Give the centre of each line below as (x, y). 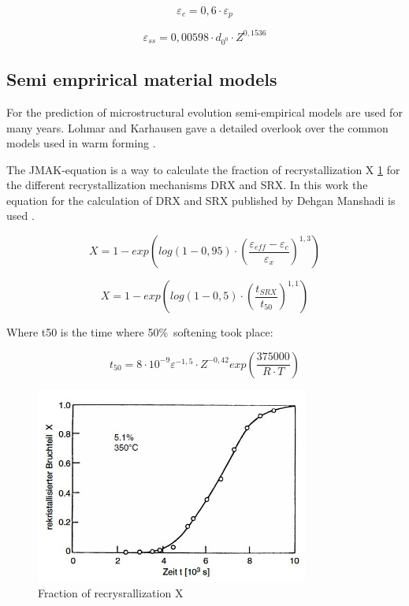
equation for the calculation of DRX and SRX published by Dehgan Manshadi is (201, 200)
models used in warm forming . (81, 143)
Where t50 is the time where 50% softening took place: (140, 332)
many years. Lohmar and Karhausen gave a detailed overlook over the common (197, 127)
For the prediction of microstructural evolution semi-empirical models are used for (204, 112)
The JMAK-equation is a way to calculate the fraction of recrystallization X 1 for (203, 169)
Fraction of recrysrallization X (111, 593)
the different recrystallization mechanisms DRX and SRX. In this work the (187, 185)
